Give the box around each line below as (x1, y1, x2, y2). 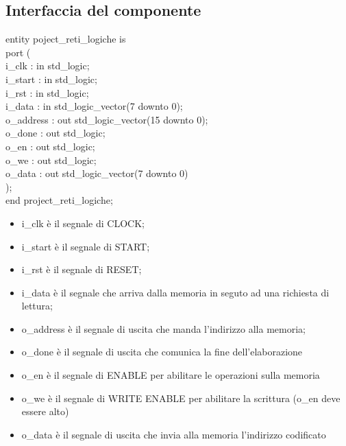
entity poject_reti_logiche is (5, 32, 126, 46)
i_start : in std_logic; (5, 71, 97, 86)
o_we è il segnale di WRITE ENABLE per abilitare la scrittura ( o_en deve (21, 390, 341, 405)
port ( (5, 45, 31, 59)
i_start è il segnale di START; (21, 239, 150, 253)
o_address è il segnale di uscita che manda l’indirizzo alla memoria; (21, 321, 306, 336)
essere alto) (21, 404, 69, 419)
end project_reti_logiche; (5, 193, 113, 207)
